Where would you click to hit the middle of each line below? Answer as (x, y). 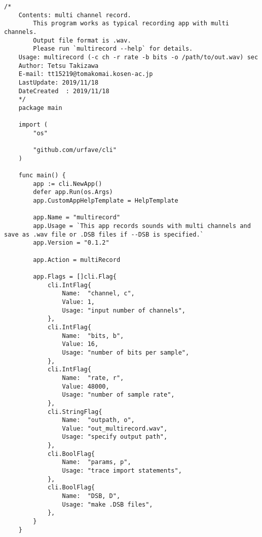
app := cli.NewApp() (68, 184)
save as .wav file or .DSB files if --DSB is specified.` (104, 234)
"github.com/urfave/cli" (75, 150)
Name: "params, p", (97, 462)
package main (40, 108)
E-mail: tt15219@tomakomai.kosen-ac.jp (86, 74)
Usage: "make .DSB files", (107, 504)
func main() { (42, 176)
